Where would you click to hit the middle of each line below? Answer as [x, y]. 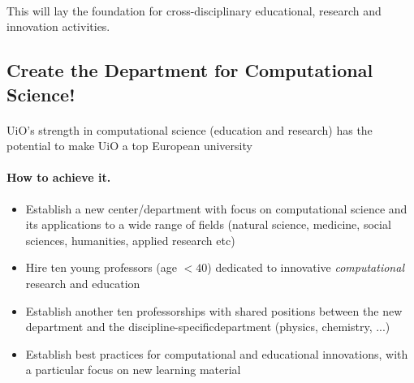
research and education [83, 283]
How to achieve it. [59, 177]
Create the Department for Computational [190, 70]
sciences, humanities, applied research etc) [130, 240]
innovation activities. [58, 26]
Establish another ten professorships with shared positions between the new [214, 310]
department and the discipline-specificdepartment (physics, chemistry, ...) [208, 327]
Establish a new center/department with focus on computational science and [216, 208]
